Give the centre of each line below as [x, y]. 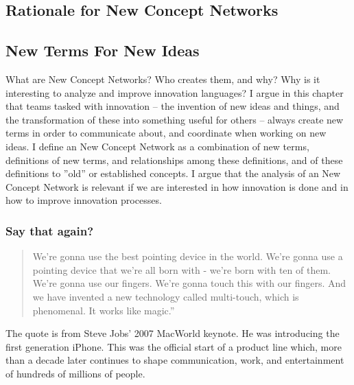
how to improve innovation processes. [84, 200]
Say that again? [50, 230]
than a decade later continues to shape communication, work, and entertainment [175, 360]
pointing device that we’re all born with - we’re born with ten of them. [181, 269]
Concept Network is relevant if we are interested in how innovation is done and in [177, 186]
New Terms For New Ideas [103, 50]
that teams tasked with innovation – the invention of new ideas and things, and [173, 106]
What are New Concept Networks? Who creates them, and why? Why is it [163, 79]
